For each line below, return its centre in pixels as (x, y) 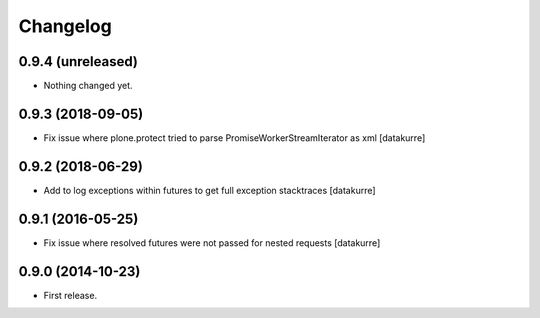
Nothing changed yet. (88, 86)
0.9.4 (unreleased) (78, 61)
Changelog (65, 26)
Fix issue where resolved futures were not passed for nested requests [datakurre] (212, 242)
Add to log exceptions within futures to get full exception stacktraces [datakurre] (209, 190)
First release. (70, 295)
